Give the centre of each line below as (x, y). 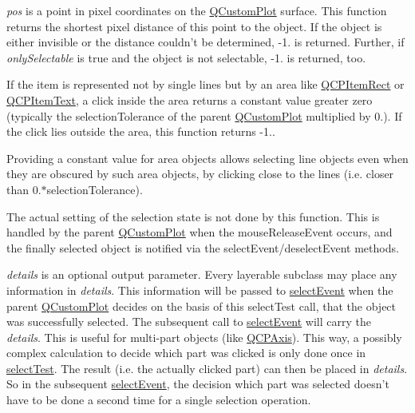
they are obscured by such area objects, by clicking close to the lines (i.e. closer (200, 174)
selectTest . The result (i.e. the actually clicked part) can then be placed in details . (207, 368)
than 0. (24, 189)
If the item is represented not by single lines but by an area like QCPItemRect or (206, 84)
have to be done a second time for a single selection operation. (159, 400)
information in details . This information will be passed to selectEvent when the (200, 290)
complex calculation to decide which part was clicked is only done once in (186, 353)
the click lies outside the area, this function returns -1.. (141, 131)
